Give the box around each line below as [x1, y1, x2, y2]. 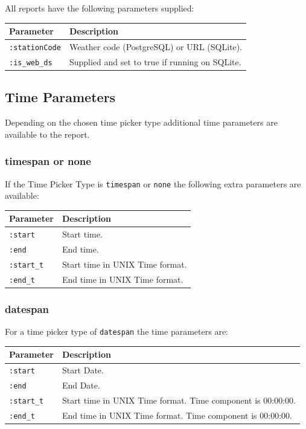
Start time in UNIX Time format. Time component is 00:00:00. [62, 394, 296, 407]
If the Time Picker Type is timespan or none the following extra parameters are [5, 177, 301, 190]
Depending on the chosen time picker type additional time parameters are [5, 116, 278, 129]
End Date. [62, 379, 100, 392]
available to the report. [5, 127, 90, 140]
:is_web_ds [9, 58, 53, 67]
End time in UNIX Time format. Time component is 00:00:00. [62, 409, 292, 422]
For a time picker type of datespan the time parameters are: [5, 325, 228, 338]
